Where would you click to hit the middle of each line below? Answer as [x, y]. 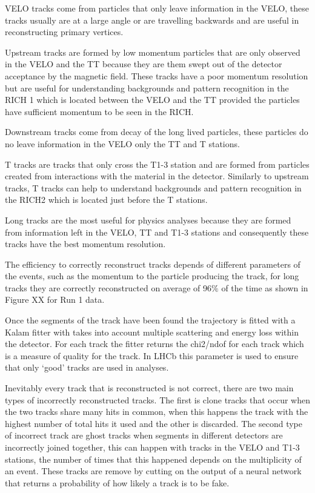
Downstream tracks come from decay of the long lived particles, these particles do [157, 132]
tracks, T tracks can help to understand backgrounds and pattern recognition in [153, 187]
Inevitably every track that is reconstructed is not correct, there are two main [149, 388]
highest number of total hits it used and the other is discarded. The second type [154, 423]
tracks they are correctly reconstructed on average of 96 [108, 287]
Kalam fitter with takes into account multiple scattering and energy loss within [152, 332]
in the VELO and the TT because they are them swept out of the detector [144, 64]
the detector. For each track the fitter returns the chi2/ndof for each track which [154, 344]
